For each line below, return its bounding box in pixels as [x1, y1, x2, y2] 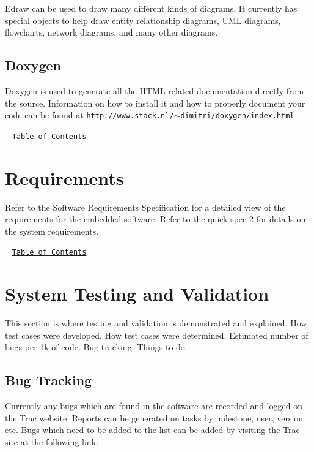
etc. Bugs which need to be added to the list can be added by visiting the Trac [5, 423, 300, 436]
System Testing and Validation [5, 281, 269, 306]
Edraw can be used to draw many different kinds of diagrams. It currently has [5, 2, 298, 14]
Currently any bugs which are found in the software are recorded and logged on [5, 399, 302, 412]
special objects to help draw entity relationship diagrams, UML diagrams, [5, 13, 281, 26]
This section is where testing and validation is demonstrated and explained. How [5, 317, 307, 330]
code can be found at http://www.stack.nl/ [5, 108, 174, 121]
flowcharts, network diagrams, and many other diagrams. [5, 26, 218, 39]
